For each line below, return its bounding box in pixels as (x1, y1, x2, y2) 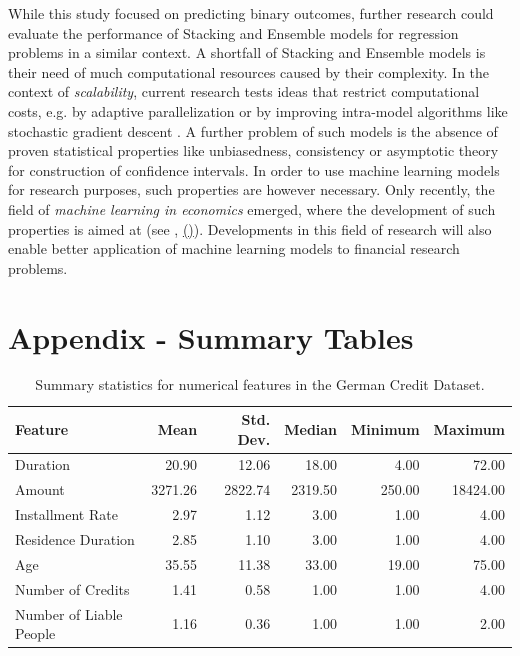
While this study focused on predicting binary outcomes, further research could (8, 3, 494, 23)
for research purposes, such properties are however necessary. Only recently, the (8, 179, 495, 200)
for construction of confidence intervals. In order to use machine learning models (8, 159, 500, 180)
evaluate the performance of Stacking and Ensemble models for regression (8, 22, 459, 43)
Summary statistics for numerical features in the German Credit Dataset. (35, 374, 485, 395)
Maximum (433, 418, 505, 439)
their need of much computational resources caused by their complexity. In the (8, 61, 490, 82)
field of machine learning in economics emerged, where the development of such (8, 198, 496, 219)
